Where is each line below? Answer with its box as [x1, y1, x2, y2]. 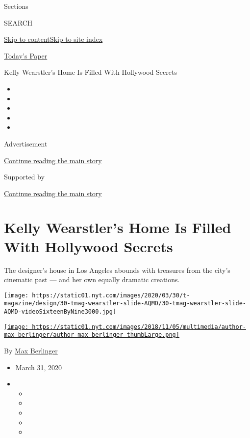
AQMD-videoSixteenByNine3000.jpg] [4, 308, 117, 316]
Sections [4, 1, 28, 11]
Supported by [4, 172, 45, 182]
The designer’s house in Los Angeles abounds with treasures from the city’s [4, 264, 230, 275]
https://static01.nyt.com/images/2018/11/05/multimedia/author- [32, 323, 246, 330]
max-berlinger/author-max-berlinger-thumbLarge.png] [4, 331, 179, 339]
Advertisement [4, 138, 48, 148]
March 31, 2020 [15, 362, 62, 372]
